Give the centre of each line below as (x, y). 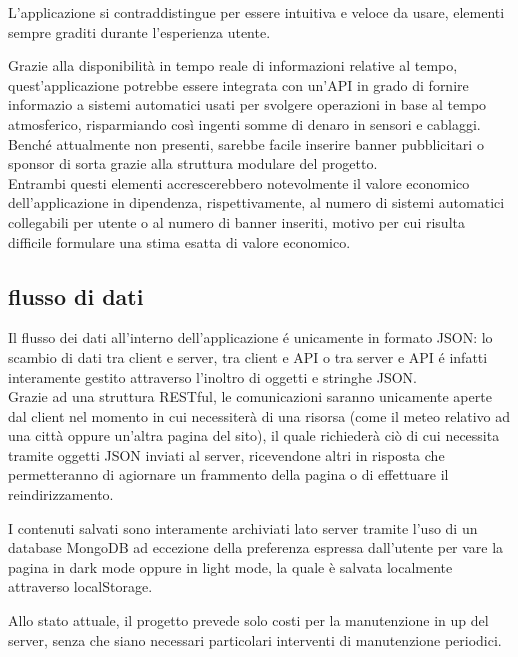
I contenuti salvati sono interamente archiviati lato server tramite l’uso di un (243, 527)
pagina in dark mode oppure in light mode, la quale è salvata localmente (230, 566)
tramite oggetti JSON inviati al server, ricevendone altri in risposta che (226, 454)
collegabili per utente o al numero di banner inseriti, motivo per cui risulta (236, 221)
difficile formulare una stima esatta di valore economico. (179, 241)
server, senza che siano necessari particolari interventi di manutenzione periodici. (255, 639)
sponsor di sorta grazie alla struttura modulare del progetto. (193, 163)
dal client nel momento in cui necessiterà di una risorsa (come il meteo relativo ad (259, 415)
